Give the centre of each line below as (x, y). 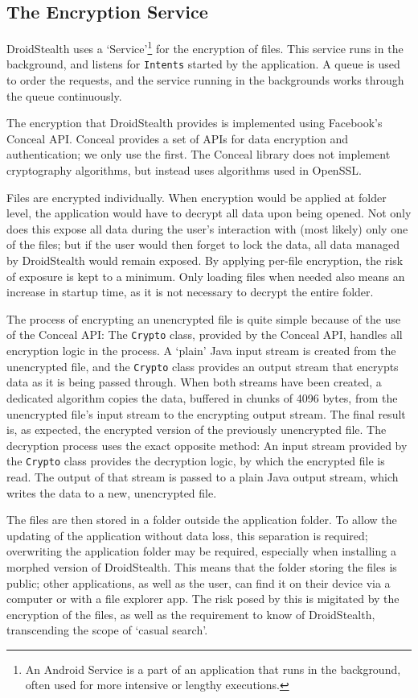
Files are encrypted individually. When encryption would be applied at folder (197, 197)
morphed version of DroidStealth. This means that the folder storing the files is (202, 566)
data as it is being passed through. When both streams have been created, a (194, 382)
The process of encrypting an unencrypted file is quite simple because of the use (204, 318)
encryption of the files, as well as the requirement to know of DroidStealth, (191, 614)
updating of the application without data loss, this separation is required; (187, 535)
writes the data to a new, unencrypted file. (112, 492)
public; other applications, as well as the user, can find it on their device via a (199, 582)
